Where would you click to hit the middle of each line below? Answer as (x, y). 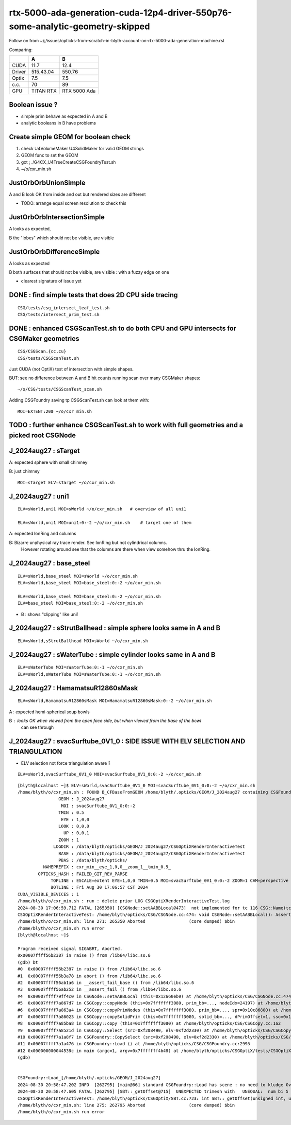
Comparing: (21, 50)
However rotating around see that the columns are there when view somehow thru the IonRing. (116, 549)
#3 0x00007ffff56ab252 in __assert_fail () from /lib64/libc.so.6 (99, 990)
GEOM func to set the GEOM (50, 155)
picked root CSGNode (42, 435)
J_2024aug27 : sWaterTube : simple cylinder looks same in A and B (112, 655)
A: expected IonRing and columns (43, 534)
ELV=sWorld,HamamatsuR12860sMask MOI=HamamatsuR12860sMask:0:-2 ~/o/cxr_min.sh (115, 701)
